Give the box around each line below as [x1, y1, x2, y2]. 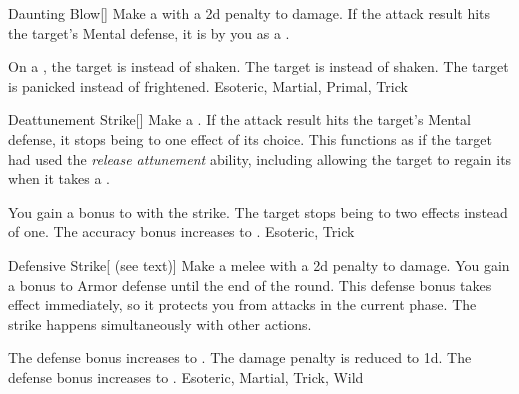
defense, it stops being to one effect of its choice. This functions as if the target [8, 128, 492, 149]
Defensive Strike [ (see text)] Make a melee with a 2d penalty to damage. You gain [8, 254, 510, 275]
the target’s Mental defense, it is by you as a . [8, 22, 290, 43]
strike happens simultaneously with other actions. [8, 313, 312, 334]
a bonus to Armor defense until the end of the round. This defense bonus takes [8, 274, 492, 295]
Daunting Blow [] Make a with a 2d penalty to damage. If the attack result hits [8, 3, 491, 23]
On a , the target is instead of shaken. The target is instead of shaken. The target [8, 56, 509, 77]
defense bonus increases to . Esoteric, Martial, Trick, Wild [8, 366, 364, 387]
